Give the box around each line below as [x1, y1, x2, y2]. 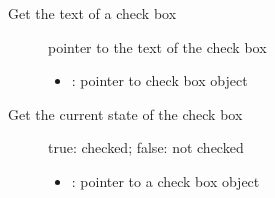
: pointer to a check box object [71, 170, 260, 191]
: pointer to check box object [71, 70, 248, 91]
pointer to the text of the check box [48, 36, 267, 57]
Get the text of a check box [8, 3, 177, 23]
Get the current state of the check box [8, 103, 243, 124]
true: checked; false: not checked [48, 137, 244, 158]
